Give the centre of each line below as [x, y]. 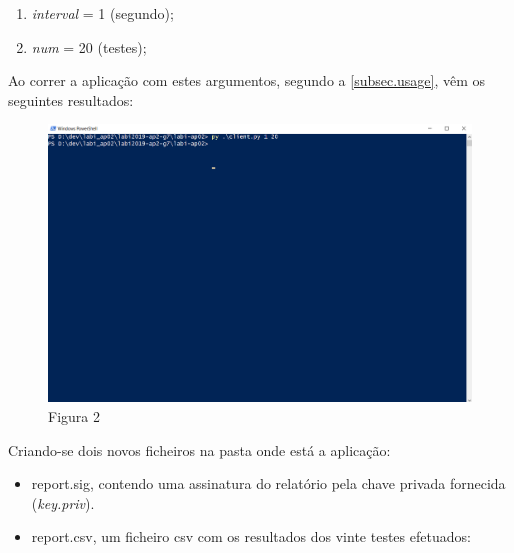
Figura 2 [74, 416]
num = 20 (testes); [89, 46]
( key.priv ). [63, 502]
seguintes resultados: [71, 99]
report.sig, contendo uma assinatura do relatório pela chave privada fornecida [268, 483]
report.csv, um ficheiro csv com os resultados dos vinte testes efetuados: [251, 536]
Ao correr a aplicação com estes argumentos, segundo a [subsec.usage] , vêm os [247, 80]
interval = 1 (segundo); [102, 13]
